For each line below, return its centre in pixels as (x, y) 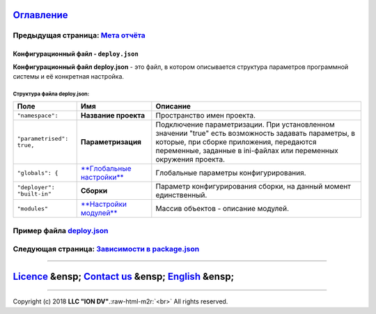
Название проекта (113, 116)
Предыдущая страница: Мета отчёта (79, 36)
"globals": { (38, 173)
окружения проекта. (190, 159)
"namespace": (38, 115)
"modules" (33, 209)
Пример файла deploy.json (61, 230)
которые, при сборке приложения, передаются (236, 142)
